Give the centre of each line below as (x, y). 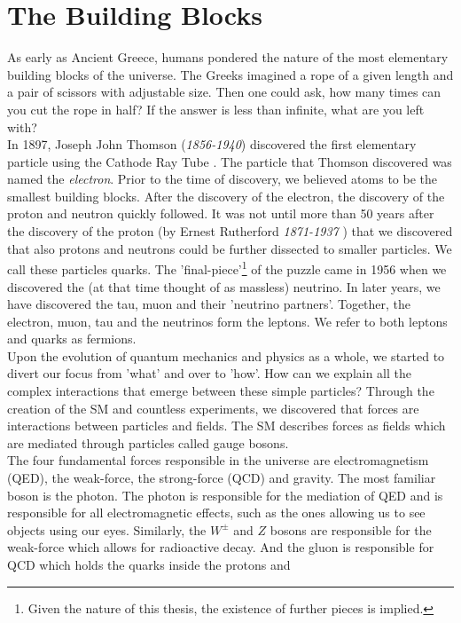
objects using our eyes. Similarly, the (107, 529)
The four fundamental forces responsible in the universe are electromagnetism (218, 460)
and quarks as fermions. (72, 339)
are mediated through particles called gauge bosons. (148, 442)
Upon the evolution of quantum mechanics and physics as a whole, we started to (226, 355)
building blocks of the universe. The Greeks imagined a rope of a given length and (230, 74)
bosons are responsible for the (351, 529)
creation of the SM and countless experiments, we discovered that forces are (213, 408)
